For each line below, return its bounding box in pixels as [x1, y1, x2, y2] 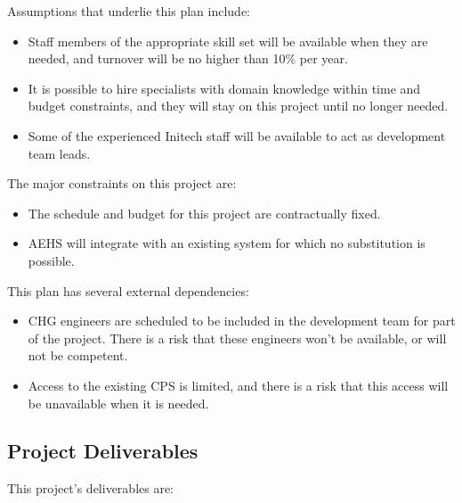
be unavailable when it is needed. [28, 393, 209, 412]
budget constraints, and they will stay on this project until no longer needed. [28, 96, 449, 115]
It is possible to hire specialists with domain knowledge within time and [28, 78, 421, 97]
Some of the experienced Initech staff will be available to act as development [28, 126, 446, 144]
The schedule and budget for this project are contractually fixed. [28, 203, 381, 222]
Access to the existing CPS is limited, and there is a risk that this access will [28, 375, 449, 394]
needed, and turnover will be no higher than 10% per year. [28, 49, 348, 68]
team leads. [28, 144, 91, 162]
